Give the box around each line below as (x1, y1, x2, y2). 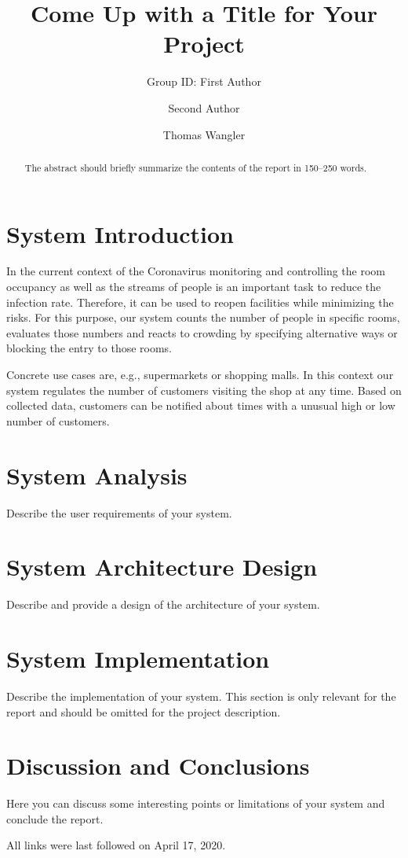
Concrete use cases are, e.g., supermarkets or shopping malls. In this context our (6, 366, 394, 383)
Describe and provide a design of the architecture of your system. (6, 596, 320, 613)
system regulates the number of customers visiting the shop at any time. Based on (6, 381, 402, 398)
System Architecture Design (6, 551, 318, 583)
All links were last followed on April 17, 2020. (6, 837, 226, 853)
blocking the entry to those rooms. (6, 340, 173, 356)
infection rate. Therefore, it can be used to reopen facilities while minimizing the (6, 293, 394, 310)
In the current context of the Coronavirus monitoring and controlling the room (6, 263, 385, 279)
